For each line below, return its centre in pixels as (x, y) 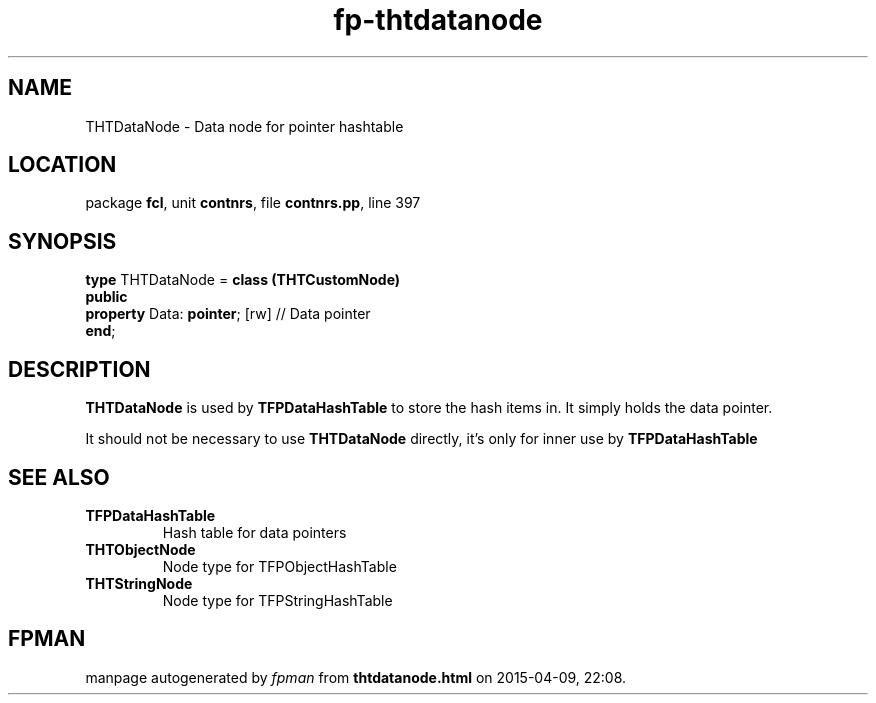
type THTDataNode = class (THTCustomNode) (243, 280)
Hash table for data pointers (254, 532)
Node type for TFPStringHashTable (277, 600)
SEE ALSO (59, 477)
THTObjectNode (140, 549)
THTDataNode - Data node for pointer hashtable (244, 126)
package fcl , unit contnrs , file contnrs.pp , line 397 (253, 203)
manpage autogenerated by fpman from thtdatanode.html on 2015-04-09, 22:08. (356, 677)
